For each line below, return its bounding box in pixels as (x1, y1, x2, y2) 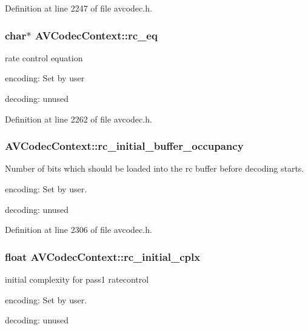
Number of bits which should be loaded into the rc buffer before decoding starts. (5, 162, 304, 175)
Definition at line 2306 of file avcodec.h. (5, 223, 152, 236)
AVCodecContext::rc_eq (35, 27, 158, 42)
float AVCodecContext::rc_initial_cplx (5, 249, 201, 264)
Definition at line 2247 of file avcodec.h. (5, 2, 152, 14)
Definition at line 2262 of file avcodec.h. (5, 112, 152, 125)
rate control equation (5, 51, 83, 64)
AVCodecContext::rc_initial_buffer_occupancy (5, 138, 244, 153)
